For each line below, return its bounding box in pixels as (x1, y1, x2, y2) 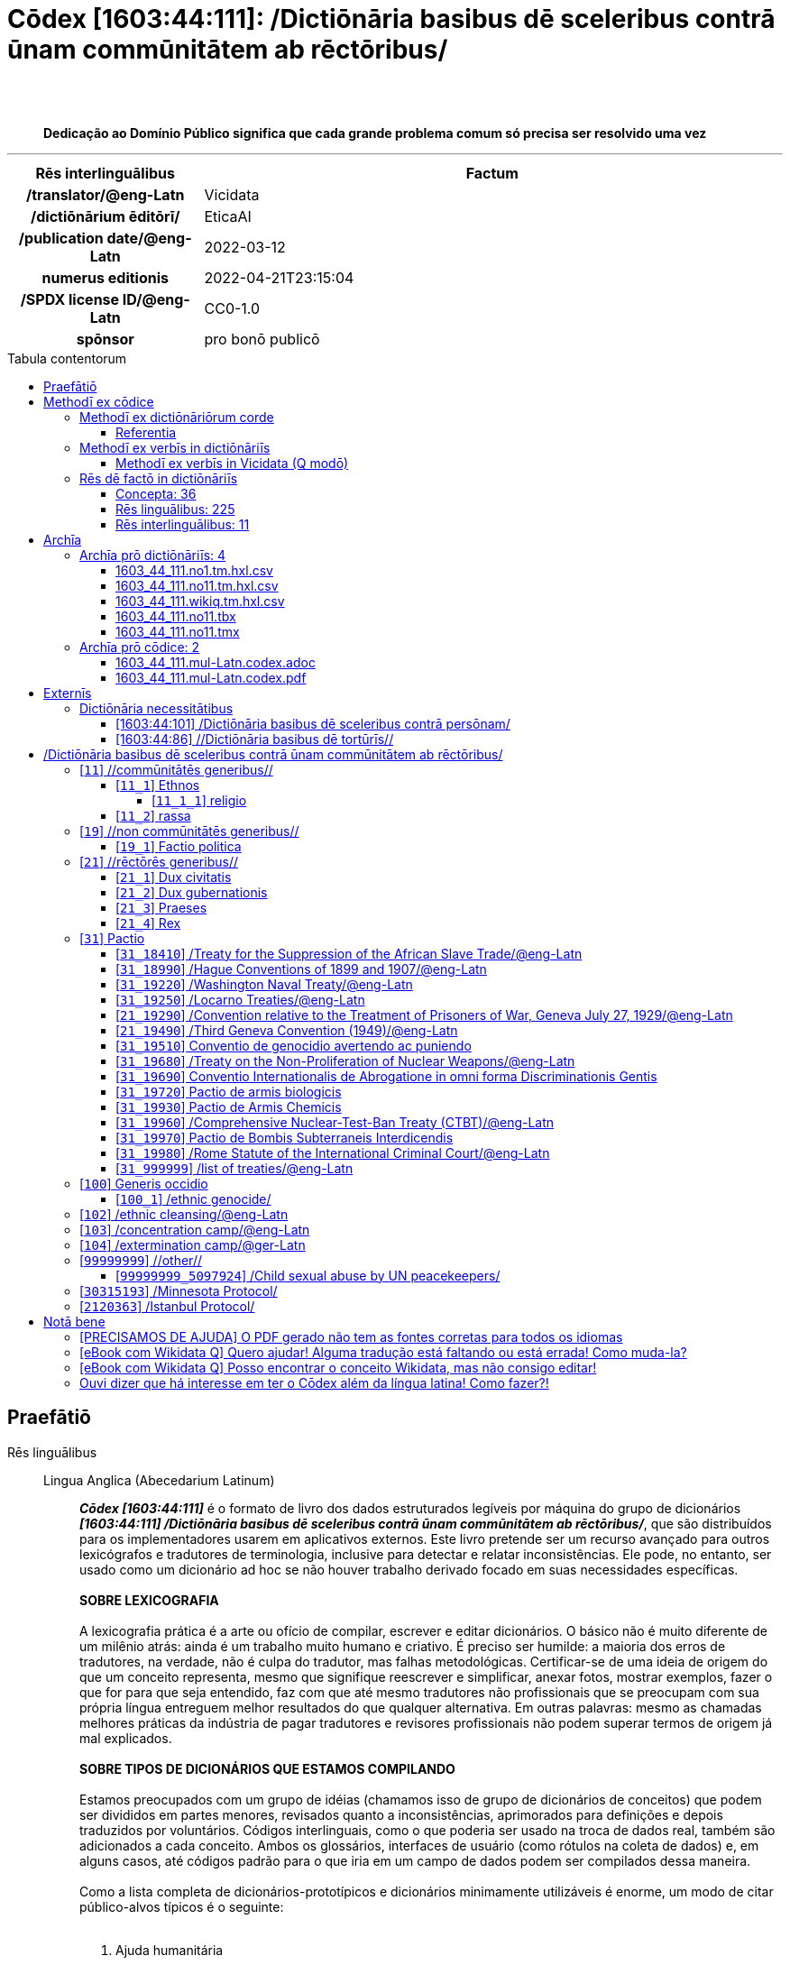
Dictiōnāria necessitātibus (79, 700, 234, 716)
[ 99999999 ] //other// (79, 1252, 202, 1268)
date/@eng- (106, 228, 192, 247)
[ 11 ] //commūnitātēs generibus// (79, 761, 273, 777)
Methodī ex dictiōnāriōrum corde (79, 409, 274, 425)
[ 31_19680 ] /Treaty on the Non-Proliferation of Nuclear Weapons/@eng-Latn (115, 1052, 575, 1069)
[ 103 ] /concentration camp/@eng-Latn (79, 1221, 310, 1237)
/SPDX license (20, 289, 120, 308)
